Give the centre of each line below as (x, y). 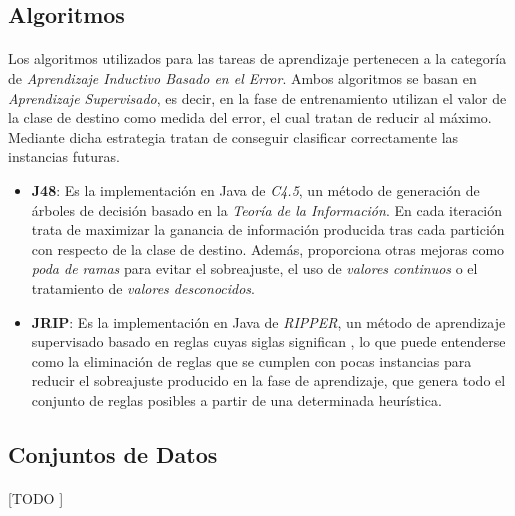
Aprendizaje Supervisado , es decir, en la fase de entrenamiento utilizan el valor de (257, 97)
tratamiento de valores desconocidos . (143, 287)
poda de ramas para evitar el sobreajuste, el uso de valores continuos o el (254, 268)
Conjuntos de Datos (113, 453)
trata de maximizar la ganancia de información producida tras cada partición (268, 229)
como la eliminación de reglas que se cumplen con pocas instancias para (251, 360)
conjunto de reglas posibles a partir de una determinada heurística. (236, 399)
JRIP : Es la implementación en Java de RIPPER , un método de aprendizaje (268, 321)
